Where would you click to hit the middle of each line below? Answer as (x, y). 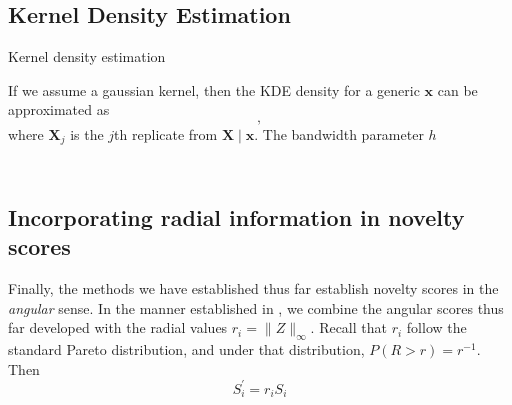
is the (87, 133)
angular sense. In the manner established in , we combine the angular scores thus (256, 307)
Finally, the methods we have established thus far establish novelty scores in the (253, 288)
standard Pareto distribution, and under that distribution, (186, 349)
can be (457, 89)
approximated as (59, 109)
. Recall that (348, 327)
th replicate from (166, 133)
